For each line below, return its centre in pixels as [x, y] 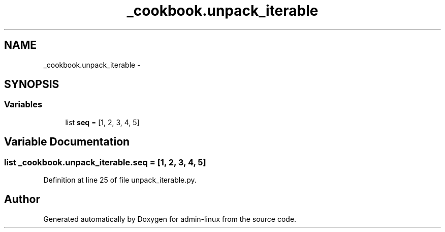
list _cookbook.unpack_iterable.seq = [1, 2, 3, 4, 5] [105, 162]
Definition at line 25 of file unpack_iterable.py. [120, 180]
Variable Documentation [67, 142]
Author [22, 199]
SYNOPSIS [32, 84]
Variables [23, 105]
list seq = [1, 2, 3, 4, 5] [102, 122]
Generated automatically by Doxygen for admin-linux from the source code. [170, 219]
